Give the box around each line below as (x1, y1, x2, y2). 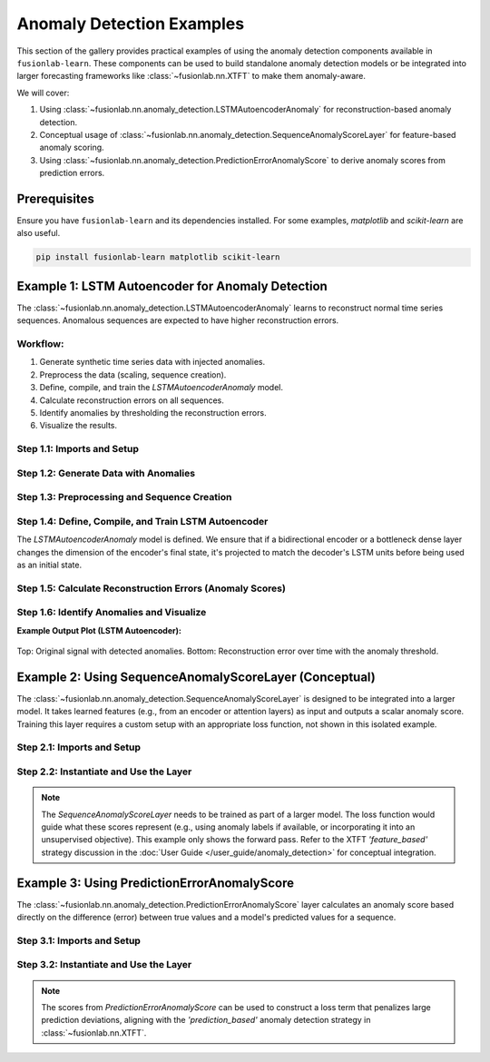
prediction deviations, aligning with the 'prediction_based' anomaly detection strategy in (41, 1015, 371, 1026)
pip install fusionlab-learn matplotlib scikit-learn (35, 252, 280, 262)
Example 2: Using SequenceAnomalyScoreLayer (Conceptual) (16, 669, 376, 684)
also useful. (16, 228, 61, 239)
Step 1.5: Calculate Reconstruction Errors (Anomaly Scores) (16, 582, 286, 595)
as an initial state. (16, 559, 83, 570)
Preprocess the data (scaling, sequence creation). (39, 369, 227, 380)
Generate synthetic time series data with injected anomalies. (39, 357, 266, 368)
